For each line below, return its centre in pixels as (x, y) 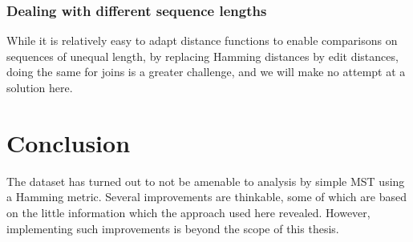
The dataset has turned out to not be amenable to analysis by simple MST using (206, 181)
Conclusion (69, 142)
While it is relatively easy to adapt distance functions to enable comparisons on (202, 40)
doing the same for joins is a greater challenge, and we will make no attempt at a (206, 72)
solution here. (40, 87)
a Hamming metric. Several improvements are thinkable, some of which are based (206, 197)
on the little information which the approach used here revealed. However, (188, 212)
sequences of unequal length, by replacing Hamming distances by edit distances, (202, 56)
